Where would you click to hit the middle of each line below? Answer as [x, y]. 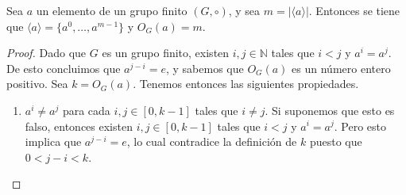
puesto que [336, 141]
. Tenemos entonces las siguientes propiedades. [246, 84]
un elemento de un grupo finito [112, 10]
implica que [53, 141]
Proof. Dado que [46, 53]
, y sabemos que [205, 68]
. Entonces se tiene [354, 10]
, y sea [244, 10]
